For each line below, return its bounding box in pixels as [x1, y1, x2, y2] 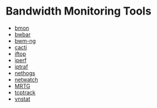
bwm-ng [14, 37, 36, 44]
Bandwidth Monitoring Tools [5, 4, 152, 18]
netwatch [14, 76, 39, 83]
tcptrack [14, 89, 36, 96]
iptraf [14, 62, 28, 70]
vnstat [14, 95, 31, 103]
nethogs [14, 69, 36, 76]
